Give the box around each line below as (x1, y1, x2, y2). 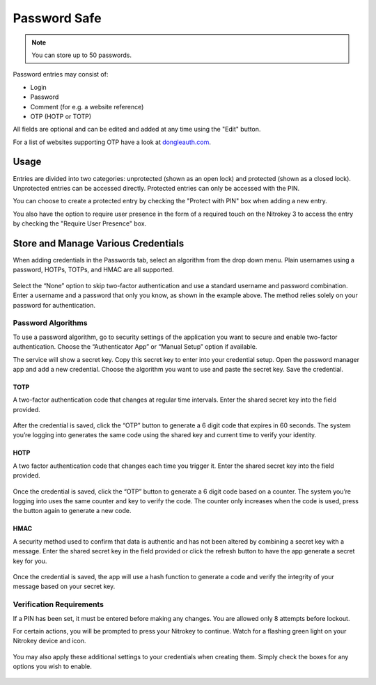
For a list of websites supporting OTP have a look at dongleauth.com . (13, 138, 212, 146)
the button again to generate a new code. (13, 507, 132, 515)
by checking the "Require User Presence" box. (13, 219, 147, 228)
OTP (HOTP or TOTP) (30, 112, 92, 120)
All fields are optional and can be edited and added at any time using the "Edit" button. (13, 125, 261, 134)
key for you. (13, 557, 47, 565)
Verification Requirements (13, 599, 104, 609)
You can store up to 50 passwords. (31, 51, 132, 59)
